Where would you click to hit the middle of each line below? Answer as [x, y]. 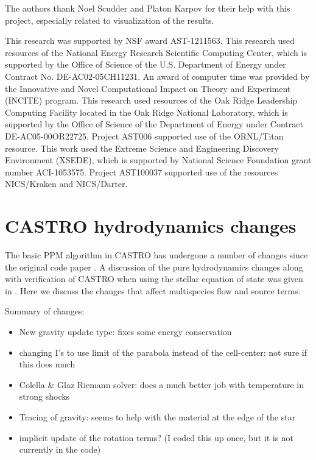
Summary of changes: [45, 311]
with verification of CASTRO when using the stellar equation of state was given [154, 279]
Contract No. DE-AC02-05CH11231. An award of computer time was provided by [157, 76]
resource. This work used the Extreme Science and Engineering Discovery [142, 148]
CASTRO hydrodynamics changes [151, 226]
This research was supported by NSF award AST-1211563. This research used [150, 41]
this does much [47, 364]
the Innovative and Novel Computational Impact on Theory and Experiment [148, 88]
